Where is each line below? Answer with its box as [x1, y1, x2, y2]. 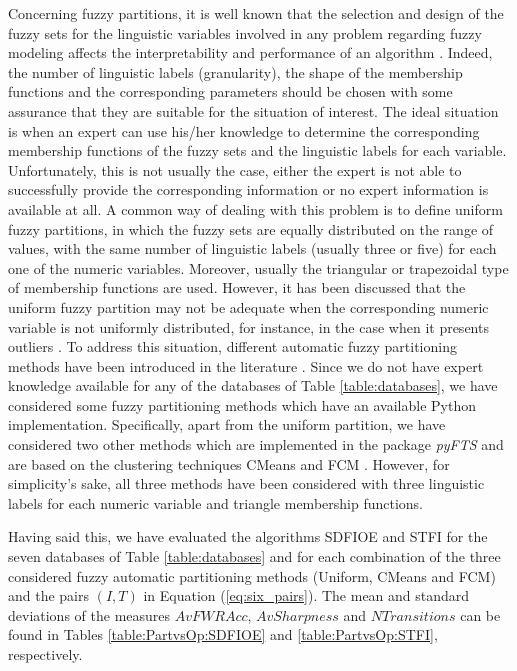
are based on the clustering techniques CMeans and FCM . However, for [8, 453, 450, 474]
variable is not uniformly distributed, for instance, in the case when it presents [8, 316, 489, 337]
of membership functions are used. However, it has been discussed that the [8, 277, 466, 298]
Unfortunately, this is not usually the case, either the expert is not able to [8, 159, 462, 180]
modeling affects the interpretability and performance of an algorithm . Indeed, [8, 42, 493, 63]
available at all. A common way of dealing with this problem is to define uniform [8, 198, 503, 219]
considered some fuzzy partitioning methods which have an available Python [8, 394, 476, 415]
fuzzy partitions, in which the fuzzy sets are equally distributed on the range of [8, 218, 494, 239]
